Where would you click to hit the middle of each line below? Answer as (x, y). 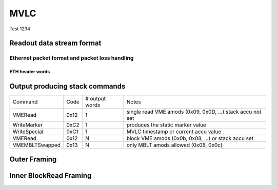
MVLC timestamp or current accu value (174, 132)
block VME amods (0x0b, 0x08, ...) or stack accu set (190, 138)
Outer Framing (33, 160)
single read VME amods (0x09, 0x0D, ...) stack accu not (194, 112)
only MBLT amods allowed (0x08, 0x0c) (174, 145)
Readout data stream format (55, 43)
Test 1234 (20, 29)
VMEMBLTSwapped (37, 145)
